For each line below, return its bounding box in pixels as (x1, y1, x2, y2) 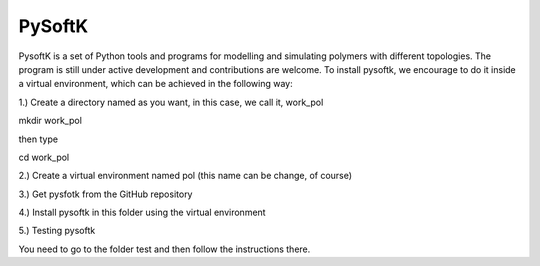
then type (18, 133, 59, 145)
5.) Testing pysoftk (18, 225, 96, 237)
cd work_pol (18, 151, 70, 163)
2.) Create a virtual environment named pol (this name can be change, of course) (18, 170, 353, 182)
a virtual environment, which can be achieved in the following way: (18, 78, 294, 90)
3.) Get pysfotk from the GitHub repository (18, 188, 193, 200)
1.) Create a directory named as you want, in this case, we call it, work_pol (18, 96, 324, 108)
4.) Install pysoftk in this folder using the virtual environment (18, 206, 266, 219)
